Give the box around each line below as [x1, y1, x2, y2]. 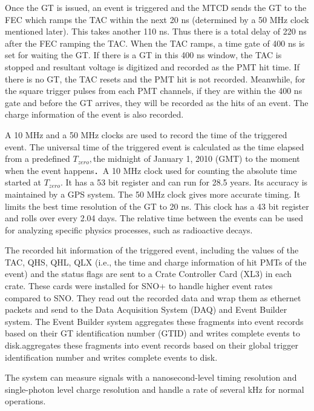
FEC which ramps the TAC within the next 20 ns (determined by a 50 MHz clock [5, 13, 309, 25]
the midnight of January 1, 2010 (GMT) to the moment [93, 152, 300, 165]
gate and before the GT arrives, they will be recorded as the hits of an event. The [5, 96, 309, 109]
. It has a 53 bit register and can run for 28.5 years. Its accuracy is [60, 176, 308, 189]
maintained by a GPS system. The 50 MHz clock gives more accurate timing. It [5, 187, 301, 200]
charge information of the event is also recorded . [5, 108, 184, 121]
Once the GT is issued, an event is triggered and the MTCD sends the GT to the [5, 1, 307, 13]
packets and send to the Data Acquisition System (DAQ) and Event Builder [5, 303, 287, 316]
